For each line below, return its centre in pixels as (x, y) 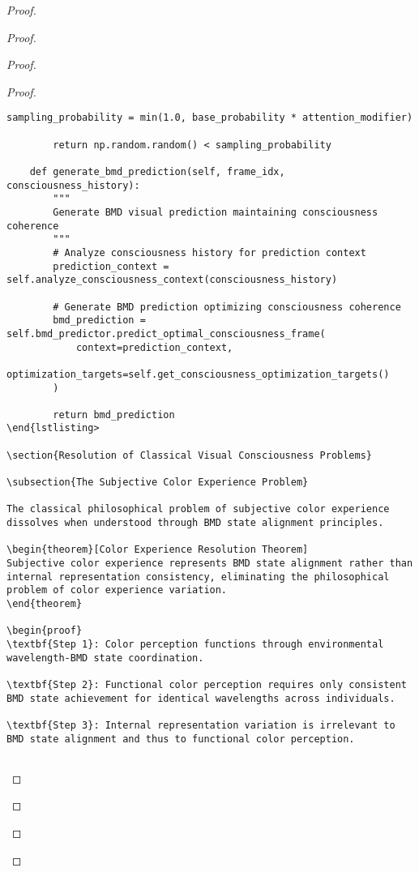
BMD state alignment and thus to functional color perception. (181, 739)
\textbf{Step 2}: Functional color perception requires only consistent (207, 684)
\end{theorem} (45, 604)
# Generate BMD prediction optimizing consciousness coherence (227, 307)
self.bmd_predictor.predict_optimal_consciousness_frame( (166, 333)
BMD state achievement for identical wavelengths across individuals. (201, 698)
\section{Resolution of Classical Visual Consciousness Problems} (190, 455)
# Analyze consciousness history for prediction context (209, 252)
